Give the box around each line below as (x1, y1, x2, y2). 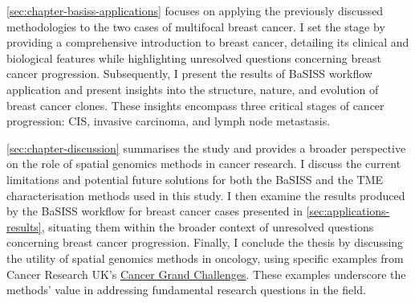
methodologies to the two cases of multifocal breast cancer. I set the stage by (6, 18, 385, 35)
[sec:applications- (306, 203, 390, 219)
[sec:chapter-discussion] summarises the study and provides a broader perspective (6, 139, 406, 156)
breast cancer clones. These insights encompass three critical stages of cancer (6, 96, 384, 113)
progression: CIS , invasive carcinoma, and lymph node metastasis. (6, 113, 331, 129)
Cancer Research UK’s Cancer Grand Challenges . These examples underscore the (6, 265, 406, 282)
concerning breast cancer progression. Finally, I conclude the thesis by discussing (6, 234, 404, 251)
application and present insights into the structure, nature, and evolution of (6, 80, 379, 97)
